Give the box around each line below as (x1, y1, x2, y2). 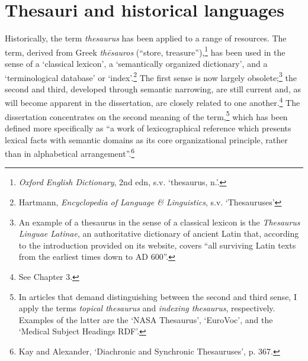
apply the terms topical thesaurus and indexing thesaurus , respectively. (18, 302, 275, 314)
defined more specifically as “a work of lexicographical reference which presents (5, 121, 291, 134)
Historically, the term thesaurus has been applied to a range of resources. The (5, 32, 287, 44)
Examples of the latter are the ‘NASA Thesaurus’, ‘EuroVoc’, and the (18, 313, 273, 325)
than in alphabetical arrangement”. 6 (5, 146, 135, 159)
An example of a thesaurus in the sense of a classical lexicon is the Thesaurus (18, 215, 300, 228)
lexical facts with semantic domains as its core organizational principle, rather (5, 133, 288, 146)
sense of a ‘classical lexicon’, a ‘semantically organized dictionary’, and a (5, 57, 268, 69)
